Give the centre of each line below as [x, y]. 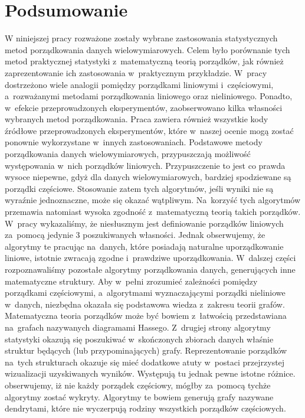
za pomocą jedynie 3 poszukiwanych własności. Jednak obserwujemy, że [135, 235]
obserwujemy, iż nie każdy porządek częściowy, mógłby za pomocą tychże [138, 385]
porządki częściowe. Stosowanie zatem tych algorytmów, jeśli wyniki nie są [139, 188]
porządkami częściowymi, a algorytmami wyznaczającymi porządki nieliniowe [145, 293]
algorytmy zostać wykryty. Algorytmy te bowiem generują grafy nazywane [139, 396]
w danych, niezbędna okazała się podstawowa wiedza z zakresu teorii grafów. [145, 304]
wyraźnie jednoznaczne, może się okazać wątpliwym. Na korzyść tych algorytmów [153, 200]
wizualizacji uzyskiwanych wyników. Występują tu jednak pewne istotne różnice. [150, 373]
